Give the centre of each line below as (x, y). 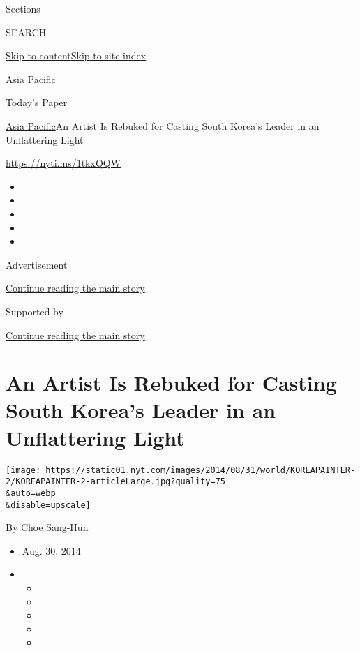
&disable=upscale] (48, 505)
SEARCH (26, 32)
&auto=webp (31, 493)
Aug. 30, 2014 (51, 550)
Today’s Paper (37, 102)
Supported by (35, 311)
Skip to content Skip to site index (76, 55)
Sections (23, 8)
